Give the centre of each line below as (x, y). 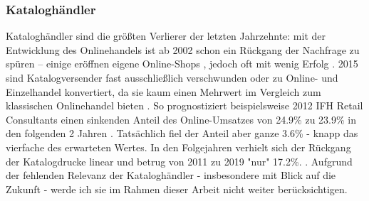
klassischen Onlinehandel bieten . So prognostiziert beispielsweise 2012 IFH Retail (184, 105)
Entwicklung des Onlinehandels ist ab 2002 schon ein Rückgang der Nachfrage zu (183, 49)
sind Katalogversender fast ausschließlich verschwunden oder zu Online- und (172, 77)
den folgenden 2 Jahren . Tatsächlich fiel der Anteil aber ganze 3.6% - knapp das (182, 133)
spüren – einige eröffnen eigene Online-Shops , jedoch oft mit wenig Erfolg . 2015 (182, 64)
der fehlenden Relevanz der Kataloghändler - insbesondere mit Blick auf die (171, 175)
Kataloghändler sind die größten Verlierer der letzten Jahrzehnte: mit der (166, 36)
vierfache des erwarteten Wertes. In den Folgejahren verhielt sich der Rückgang (178, 147)
